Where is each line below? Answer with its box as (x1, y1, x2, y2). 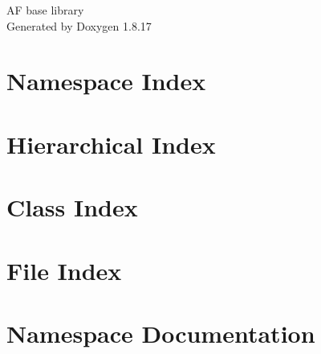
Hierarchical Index (6, 127, 216, 160)
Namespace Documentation (6, 316, 315, 349)
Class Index (6, 191, 138, 224)
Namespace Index (6, 64, 206, 97)
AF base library (6, 2, 84, 18)
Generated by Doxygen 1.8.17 (6, 17, 152, 34)
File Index (6, 253, 122, 286)
